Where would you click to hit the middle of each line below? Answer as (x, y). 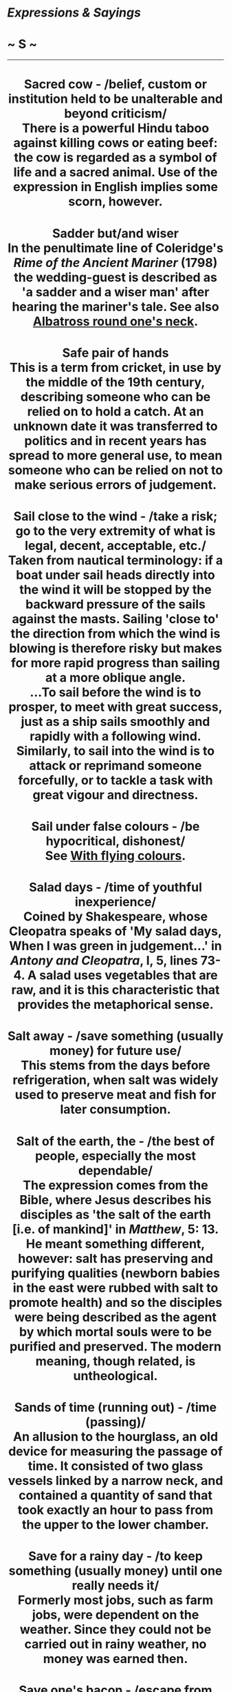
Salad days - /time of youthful (115, 887)
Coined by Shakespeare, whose (115, 917)
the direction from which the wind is (115, 633)
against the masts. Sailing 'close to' (115, 619)
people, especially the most (115, 1155)
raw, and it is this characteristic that (115, 990)
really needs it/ (115, 1586)
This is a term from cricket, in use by (115, 367)
